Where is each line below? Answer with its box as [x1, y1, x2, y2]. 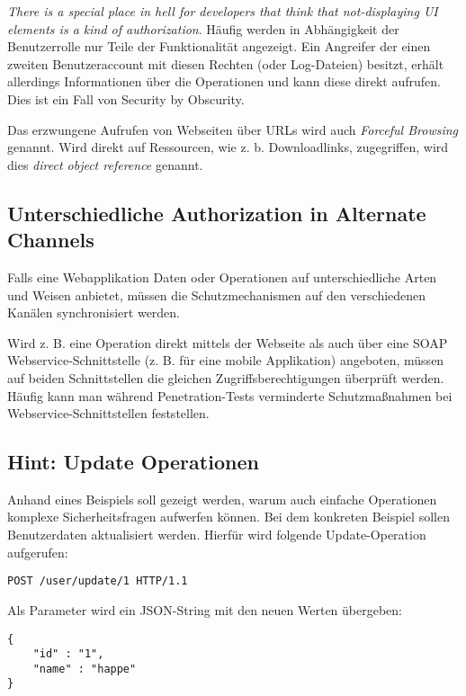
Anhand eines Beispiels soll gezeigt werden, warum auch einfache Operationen [7, 489, 437, 508]
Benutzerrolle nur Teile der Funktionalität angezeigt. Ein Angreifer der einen [7, 37, 431, 56]
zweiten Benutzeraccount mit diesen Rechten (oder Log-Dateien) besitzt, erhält [7, 54, 444, 73]
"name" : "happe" [32, 662, 137, 675]
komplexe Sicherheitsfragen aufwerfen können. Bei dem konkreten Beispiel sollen [7, 507, 450, 526]
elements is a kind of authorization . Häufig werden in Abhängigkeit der [7, 19, 399, 38]
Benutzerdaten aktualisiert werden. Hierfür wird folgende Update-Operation [7, 525, 426, 544]
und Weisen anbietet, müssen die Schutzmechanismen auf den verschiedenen [7, 285, 426, 304]
